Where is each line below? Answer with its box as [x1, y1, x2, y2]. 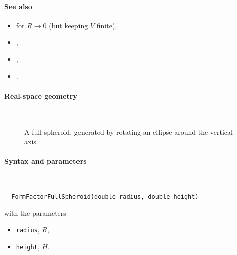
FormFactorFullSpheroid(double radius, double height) [11, 193, 199, 201]
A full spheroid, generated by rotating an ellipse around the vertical [24, 126, 233, 137]
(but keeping [49, 20, 88, 30]
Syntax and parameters [4, 156, 87, 166]
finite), [96, 20, 117, 30]
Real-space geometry [4, 90, 77, 101]
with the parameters [4, 207, 66, 218]
